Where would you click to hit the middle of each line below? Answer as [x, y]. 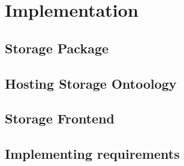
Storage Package [57, 48]
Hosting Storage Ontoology [91, 83]
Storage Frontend [60, 118]
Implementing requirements [92, 154]
